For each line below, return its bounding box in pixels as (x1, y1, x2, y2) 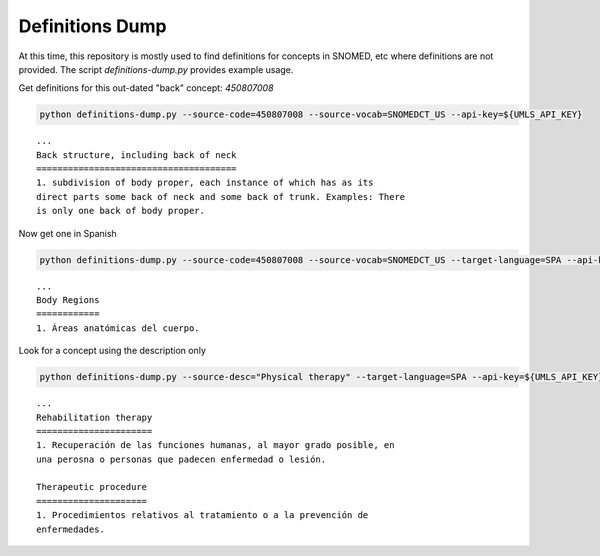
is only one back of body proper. (36, 205, 205, 217)
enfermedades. (36, 523, 105, 535)
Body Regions (36, 295, 100, 305)
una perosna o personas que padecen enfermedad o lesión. (36, 453, 327, 465)
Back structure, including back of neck (36, 149, 237, 160)
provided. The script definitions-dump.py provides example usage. (18, 63, 294, 75)
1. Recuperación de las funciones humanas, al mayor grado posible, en (36, 440, 395, 451)
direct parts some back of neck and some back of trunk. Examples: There (36, 191, 406, 202)
